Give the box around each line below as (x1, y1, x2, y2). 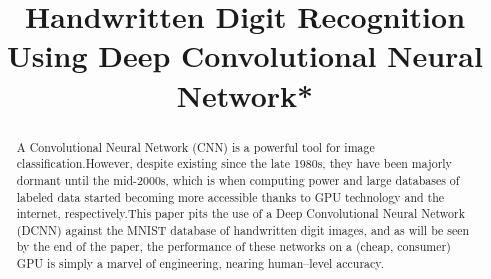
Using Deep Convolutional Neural (7, 35, 483, 76)
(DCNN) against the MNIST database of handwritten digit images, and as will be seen (16, 221, 470, 238)
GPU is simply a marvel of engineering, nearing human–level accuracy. (16, 255, 384, 272)
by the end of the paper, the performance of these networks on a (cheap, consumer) (16, 238, 451, 255)
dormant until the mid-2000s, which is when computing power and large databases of (16, 171, 460, 188)
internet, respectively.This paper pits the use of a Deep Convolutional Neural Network (16, 205, 465, 222)
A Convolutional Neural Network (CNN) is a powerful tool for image (16, 138, 375, 155)
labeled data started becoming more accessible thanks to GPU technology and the (16, 188, 445, 205)
